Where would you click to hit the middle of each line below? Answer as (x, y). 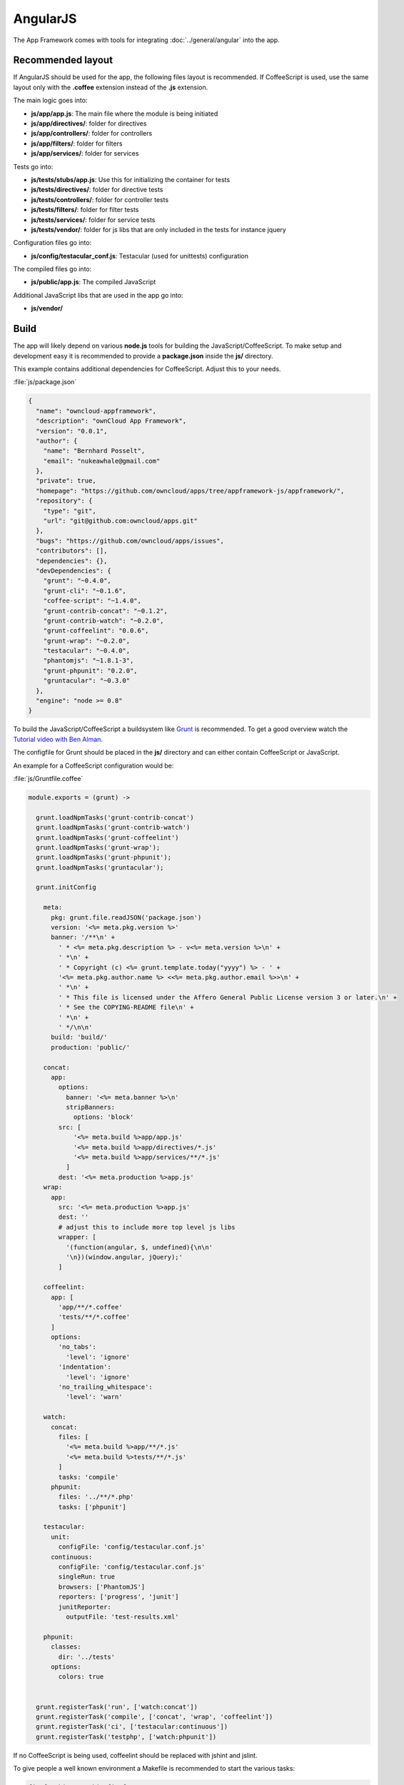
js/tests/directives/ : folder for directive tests (97, 190)
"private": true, (66, 481)
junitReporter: (85, 1607)
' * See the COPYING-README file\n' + (126, 1007)
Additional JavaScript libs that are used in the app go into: (98, 295)
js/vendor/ (47, 308)
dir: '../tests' (87, 1657)
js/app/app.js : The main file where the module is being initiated (125, 114)
